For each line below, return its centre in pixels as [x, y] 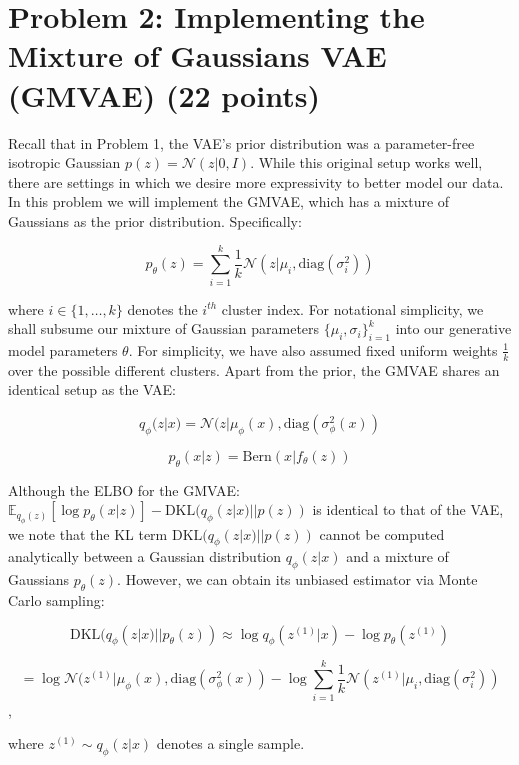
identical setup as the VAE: [92, 389]
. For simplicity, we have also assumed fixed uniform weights [313, 349]
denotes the [162, 308]
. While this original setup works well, [366, 162]
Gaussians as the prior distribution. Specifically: [155, 220]
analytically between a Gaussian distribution [145, 556]
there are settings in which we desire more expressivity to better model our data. [256, 181]
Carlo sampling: [56, 599]
